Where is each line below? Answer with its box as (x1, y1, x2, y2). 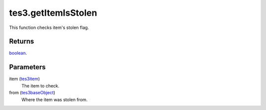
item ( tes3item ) (9, 76, 40, 82)
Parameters (9, 63, 46, 71)
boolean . (9, 50, 27, 56)
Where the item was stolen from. (21, 96, 88, 103)
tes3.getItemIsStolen (9, 7, 98, 18)
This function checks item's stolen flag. (9, 25, 89, 30)
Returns (9, 37, 34, 46)
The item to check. (21, 82, 60, 88)
